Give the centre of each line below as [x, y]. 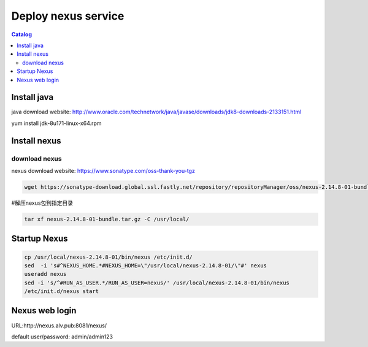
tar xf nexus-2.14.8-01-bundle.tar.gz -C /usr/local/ [107, 219]
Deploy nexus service [68, 16]
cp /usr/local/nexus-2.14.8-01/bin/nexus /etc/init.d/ [108, 257]
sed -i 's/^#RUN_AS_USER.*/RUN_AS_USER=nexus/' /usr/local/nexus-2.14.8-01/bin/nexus [157, 283]
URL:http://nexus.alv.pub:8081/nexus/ [59, 326]
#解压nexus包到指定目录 [42, 203]
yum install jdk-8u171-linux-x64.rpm [56, 123]
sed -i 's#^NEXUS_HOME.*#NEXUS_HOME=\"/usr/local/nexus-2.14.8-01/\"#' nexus [145, 265]
